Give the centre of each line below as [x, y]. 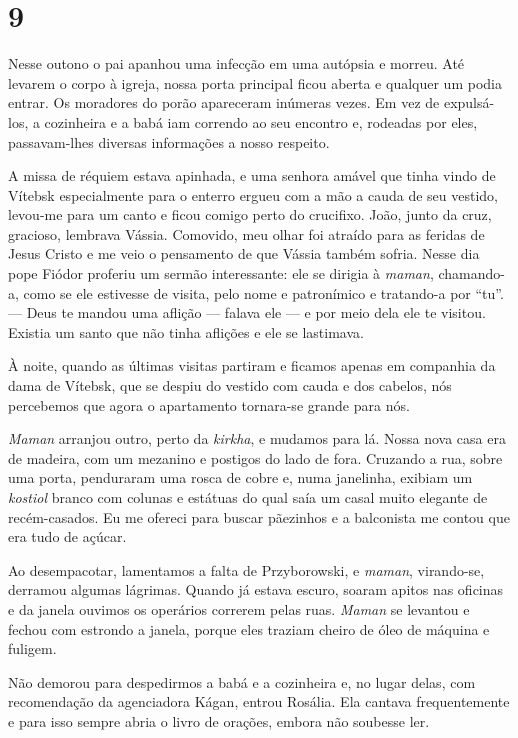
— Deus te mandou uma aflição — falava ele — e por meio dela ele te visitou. [247, 312]
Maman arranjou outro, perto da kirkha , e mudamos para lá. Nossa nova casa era [257, 438]
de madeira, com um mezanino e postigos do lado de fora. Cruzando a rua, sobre [255, 457]
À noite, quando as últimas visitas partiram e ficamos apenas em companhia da [252, 365]
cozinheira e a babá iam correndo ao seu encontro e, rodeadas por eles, [261, 121]
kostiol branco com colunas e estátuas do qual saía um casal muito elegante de [248, 497]
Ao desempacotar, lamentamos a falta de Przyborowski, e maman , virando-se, [246, 569]
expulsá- [469, 102]
